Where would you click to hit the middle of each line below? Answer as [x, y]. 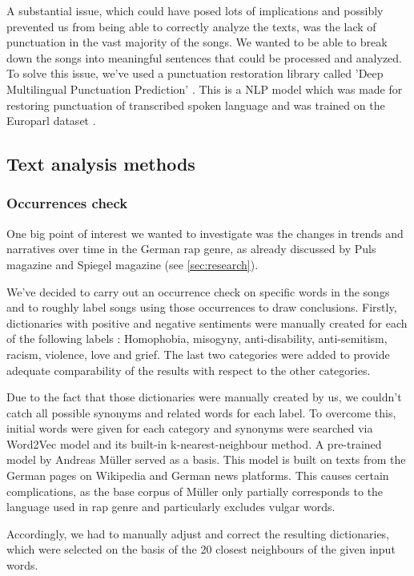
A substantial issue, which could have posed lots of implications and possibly [195, 10]
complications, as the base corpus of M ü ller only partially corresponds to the [195, 491]
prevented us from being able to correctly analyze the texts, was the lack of [191, 26]
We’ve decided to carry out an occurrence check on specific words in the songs [198, 291]
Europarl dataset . [51, 121]
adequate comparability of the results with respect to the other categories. [189, 370]
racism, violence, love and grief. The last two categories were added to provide [198, 354]
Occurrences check [67, 203]
